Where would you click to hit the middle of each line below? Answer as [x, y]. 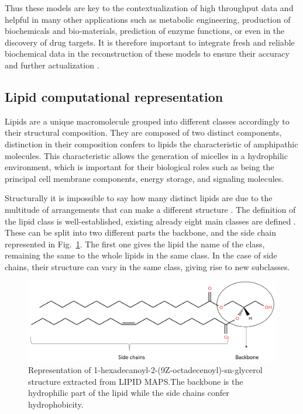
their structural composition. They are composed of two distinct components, [143, 132]
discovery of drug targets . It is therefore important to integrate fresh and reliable [150, 42]
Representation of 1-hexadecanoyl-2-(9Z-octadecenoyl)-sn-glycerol [145, 369]
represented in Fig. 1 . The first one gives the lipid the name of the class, [135, 244]
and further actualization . [52, 65]
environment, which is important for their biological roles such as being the [140, 167]
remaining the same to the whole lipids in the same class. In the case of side [141, 255]
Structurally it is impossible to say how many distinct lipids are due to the [139, 198]
